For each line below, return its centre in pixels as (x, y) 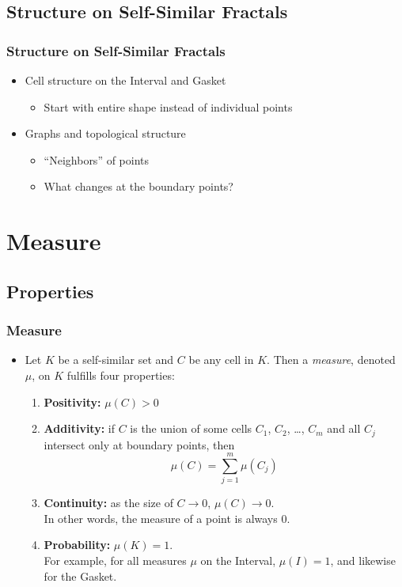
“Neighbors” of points (97, 159)
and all (344, 428)
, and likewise (363, 560)
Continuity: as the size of (108, 503)
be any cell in (221, 360)
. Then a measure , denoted (331, 360)
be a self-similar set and (116, 360)
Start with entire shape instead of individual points (168, 106)
